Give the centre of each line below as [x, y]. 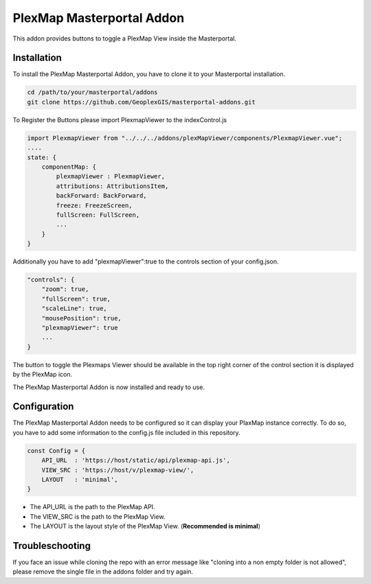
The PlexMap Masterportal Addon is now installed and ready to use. [109, 387]
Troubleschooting [52, 546]
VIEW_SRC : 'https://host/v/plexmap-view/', [118, 470]
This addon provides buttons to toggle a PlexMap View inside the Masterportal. [125, 38]
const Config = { [56, 451]
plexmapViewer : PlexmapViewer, [110, 176]
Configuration [43, 407]
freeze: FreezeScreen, [94, 205]
